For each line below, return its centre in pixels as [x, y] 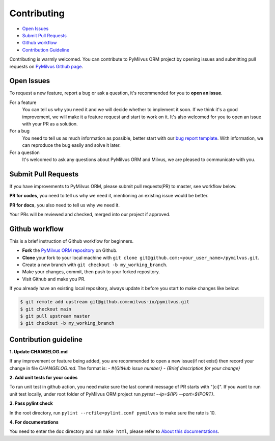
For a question [25, 152]
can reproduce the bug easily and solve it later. [71, 145]
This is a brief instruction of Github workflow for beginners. [72, 241]
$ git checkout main [46, 309]
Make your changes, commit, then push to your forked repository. [91, 272]
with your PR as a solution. [50, 124]
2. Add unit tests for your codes [44, 378]
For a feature [23, 102]
